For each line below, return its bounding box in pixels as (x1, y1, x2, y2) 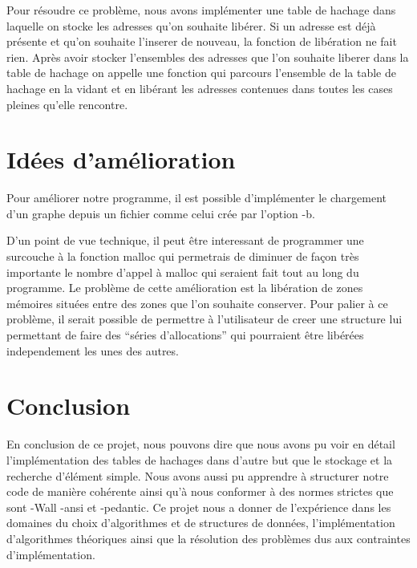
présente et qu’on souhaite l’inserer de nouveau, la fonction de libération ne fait (6, 33, 397, 50)
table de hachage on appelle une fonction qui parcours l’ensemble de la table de (6, 64, 396, 81)
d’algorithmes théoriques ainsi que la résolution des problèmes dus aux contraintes (6, 529, 411, 546)
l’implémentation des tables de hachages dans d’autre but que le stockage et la (6, 451, 393, 468)
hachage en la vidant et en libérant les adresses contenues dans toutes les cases (6, 79, 393, 96)
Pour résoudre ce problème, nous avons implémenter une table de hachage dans (6, 2, 396, 18)
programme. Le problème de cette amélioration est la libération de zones (6, 279, 363, 296)
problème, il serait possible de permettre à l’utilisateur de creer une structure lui (6, 310, 403, 327)
